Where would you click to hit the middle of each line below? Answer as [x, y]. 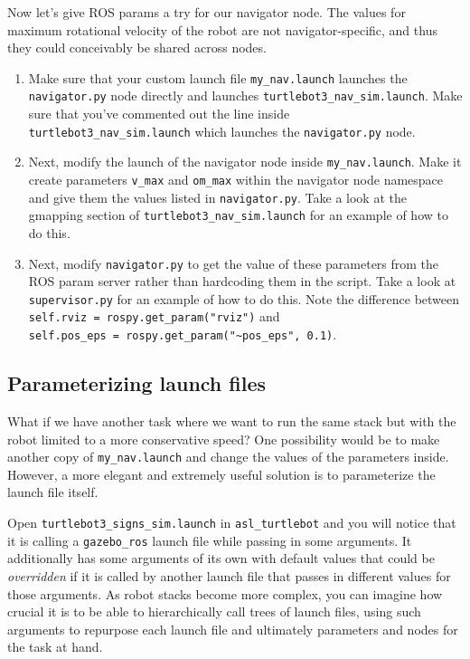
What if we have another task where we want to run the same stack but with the [232, 420]
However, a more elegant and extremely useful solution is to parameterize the [221, 474]
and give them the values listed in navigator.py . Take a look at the [217, 197]
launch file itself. [53, 492]
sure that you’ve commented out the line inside [159, 114]
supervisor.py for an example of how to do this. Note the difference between [244, 298]
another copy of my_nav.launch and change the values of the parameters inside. [228, 457]
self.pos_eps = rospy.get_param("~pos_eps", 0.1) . [183, 334]
